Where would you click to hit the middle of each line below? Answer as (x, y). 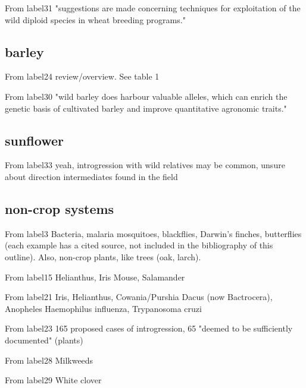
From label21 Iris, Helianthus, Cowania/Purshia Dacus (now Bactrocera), (139, 297)
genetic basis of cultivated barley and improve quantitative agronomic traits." (146, 108)
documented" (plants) (44, 340)
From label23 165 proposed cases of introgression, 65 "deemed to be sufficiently (149, 328)
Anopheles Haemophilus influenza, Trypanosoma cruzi (103, 308)
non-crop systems (60, 208)
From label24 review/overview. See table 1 (82, 76)
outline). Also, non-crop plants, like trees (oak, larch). (103, 256)
